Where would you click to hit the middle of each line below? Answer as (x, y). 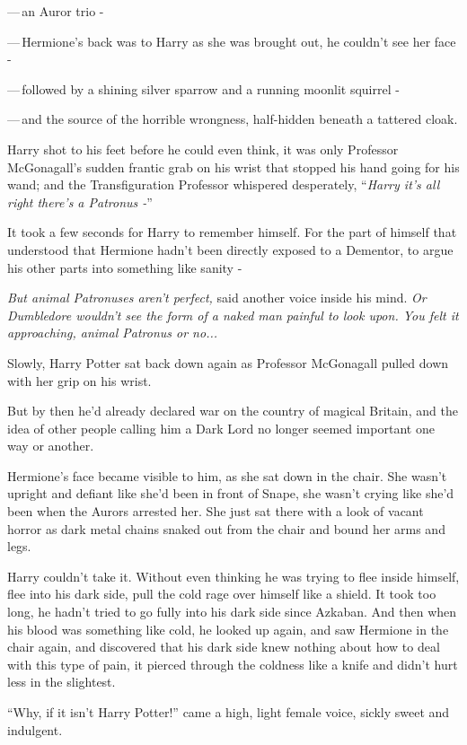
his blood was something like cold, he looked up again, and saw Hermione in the (228, 629)
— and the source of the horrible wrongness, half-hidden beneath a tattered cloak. (233, 119)
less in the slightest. (62, 682)
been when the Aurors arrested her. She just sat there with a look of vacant (216, 511)
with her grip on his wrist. (79, 380)
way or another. (51, 446)
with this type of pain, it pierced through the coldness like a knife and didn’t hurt (233, 664)
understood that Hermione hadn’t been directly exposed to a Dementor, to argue (230, 249)
